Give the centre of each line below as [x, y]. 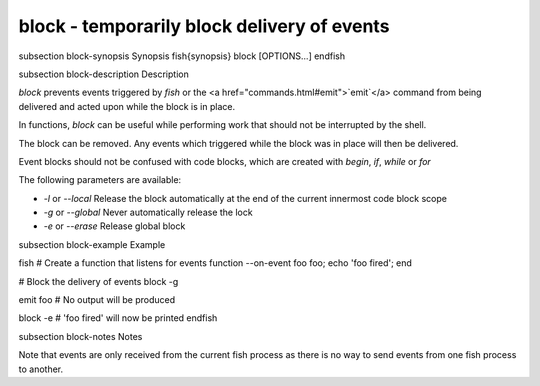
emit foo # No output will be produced [96, 300]
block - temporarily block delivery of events [204, 26]
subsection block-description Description [103, 74]
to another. [41, 369]
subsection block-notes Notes [80, 336]
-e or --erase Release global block [114, 226]
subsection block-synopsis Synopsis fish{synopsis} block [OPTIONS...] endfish [181, 56]
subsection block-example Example [92, 244]
